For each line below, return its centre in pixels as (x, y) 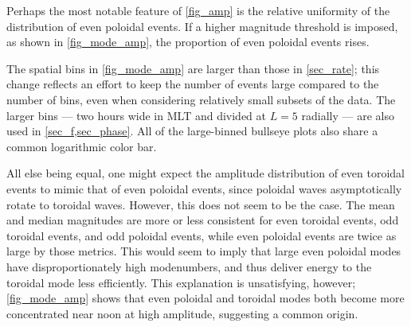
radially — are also (348, 115)
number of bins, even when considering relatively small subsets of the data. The (201, 99)
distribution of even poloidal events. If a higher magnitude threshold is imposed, (202, 26)
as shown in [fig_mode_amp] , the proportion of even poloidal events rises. (188, 42)
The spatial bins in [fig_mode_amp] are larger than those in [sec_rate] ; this (193, 68)
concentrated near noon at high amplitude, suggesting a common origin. (182, 313)
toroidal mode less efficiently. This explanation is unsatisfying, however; (181, 282)
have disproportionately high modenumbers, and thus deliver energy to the (189, 266)
